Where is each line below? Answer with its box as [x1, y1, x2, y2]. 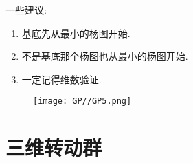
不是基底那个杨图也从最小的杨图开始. [21, 49, 188, 63]
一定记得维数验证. [21, 72, 102, 86]
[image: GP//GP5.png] [33, 96, 132, 107]
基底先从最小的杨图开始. [21, 25, 130, 40]
